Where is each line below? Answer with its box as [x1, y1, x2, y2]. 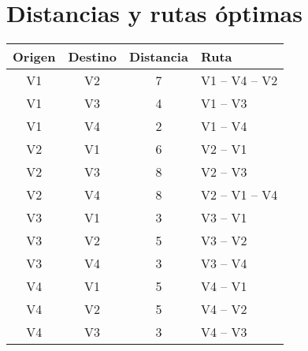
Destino [68, 47, 117, 66]
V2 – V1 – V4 [200, 185, 278, 204]
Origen [13, 47, 56, 66]
